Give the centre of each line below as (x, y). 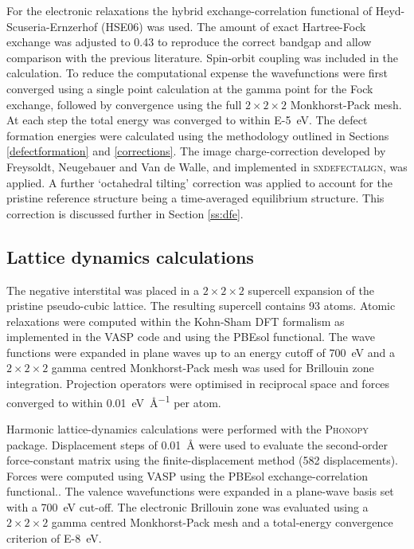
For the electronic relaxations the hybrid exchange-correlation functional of (189, 10)
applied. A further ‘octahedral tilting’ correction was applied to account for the (199, 182)
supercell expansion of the (311, 290)
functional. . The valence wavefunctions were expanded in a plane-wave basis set (200, 491)
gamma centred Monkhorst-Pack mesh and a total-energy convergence (222, 522)
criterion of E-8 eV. (54, 538)
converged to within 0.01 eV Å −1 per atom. (114, 401)
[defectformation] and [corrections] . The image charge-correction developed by (196, 151)
